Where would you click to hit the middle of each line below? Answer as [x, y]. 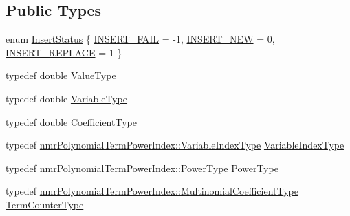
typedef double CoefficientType [71, 121]
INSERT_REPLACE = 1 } [64, 52]
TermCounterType [45, 204]
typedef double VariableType [67, 98]
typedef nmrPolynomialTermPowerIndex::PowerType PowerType [142, 168]
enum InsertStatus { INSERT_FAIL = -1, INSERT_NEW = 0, [140, 39]
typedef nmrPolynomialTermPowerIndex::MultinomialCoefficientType [152, 191]
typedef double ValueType [61, 75]
